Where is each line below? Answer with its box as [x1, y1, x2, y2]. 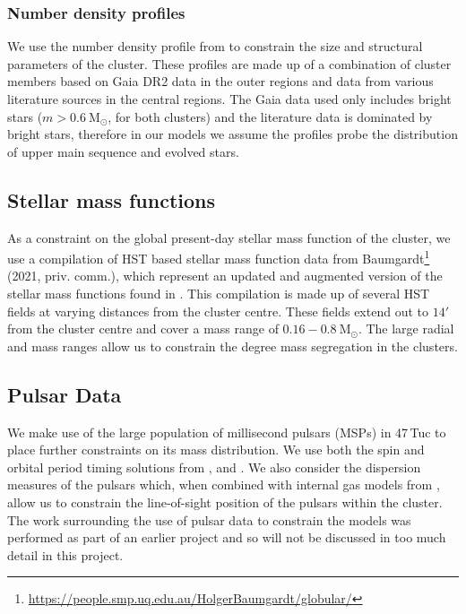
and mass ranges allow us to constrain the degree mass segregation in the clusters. [7, 336, 458, 355]
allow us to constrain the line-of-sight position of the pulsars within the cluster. [7, 492, 443, 511]
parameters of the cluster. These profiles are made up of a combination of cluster [7, 54, 452, 73]
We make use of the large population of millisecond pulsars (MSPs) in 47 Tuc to [7, 422, 446, 441]
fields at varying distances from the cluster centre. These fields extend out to [7, 301, 428, 320]
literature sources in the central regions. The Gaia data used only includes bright [7, 90, 452, 108]
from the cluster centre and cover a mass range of [7, 319, 279, 338]
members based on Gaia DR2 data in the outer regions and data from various [7, 72, 434, 91]
